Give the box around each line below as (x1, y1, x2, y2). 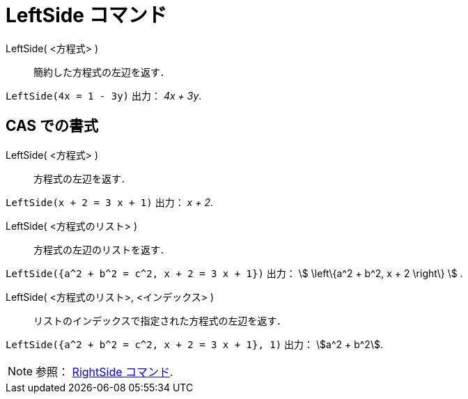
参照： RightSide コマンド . (36, 364, 173, 379)
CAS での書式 (6, 117, 99, 135)
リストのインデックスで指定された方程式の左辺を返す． (33, 314, 287, 327)
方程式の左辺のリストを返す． (33, 243, 170, 256)
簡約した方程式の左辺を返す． (33, 65, 170, 78)
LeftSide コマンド (6, 3, 167, 27)
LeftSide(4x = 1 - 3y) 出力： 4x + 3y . (6, 89, 202, 102)
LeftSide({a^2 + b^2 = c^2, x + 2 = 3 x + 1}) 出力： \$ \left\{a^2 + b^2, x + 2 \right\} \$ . (6, 267, 463, 279)
